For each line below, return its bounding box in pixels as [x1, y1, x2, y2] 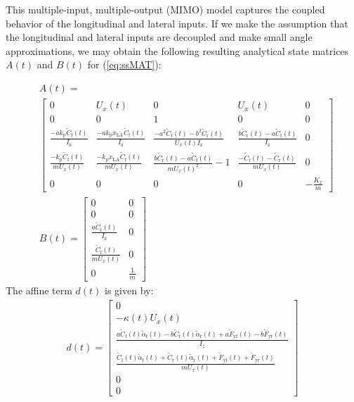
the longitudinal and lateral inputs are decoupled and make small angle [6, 30, 313, 44]
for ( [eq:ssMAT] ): [87, 57, 162, 72]
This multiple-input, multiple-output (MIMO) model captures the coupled [6, 2, 325, 16]
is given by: [105, 283, 154, 298]
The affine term [6, 283, 72, 298]
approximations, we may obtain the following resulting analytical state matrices [6, 43, 349, 58]
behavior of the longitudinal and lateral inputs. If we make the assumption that [6, 15, 348, 30]
